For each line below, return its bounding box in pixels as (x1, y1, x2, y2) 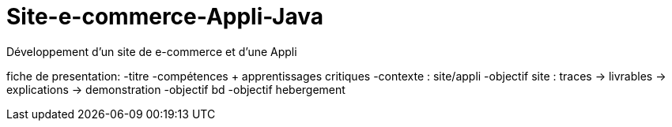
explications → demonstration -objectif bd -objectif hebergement (6, 82, 345, 96)
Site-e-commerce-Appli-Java (6, 3, 324, 30)
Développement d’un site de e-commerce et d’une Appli (6, 44, 297, 58)
